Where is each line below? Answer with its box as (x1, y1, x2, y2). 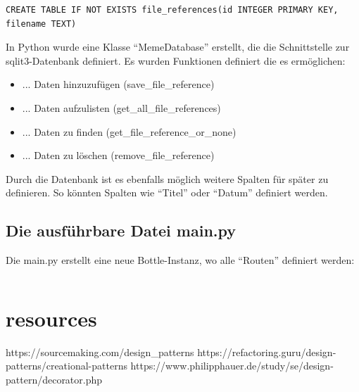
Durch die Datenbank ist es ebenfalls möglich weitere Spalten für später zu (6, 171, 329, 186)
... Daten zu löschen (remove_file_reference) (22, 148, 215, 163)
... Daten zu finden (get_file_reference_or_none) (22, 124, 237, 139)
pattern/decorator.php (6, 372, 103, 387)
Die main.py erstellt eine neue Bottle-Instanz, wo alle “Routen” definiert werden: (6, 253, 355, 267)
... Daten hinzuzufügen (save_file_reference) (22, 77, 215, 91)
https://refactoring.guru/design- (197, 344, 336, 359)
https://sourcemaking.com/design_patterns (6, 344, 194, 359)
